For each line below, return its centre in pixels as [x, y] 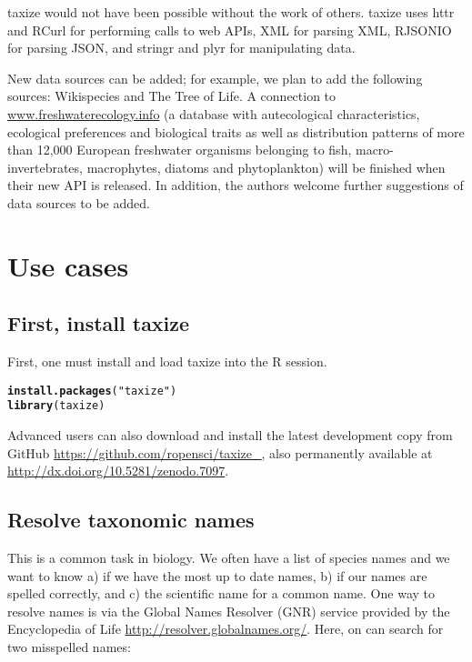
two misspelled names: [69, 646]
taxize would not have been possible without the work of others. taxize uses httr [231, 12]
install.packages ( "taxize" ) [92, 391]
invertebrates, [45, 167]
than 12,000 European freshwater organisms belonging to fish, [180, 150]
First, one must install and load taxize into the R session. [167, 361]
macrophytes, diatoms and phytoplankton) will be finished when [266, 167]
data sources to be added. [79, 202]
